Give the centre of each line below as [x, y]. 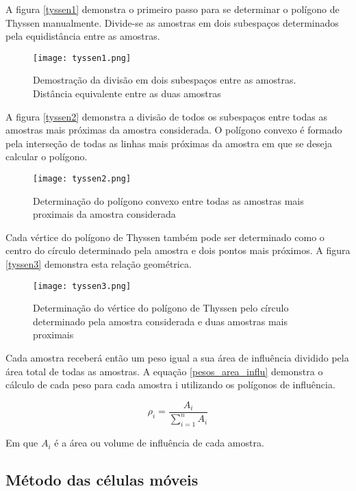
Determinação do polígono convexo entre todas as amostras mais [168, 200]
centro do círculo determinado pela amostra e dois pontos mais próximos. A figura [178, 250]
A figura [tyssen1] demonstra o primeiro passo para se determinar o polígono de [173, 9]
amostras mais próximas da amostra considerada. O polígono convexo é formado [174, 130]
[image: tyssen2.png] [82, 179]
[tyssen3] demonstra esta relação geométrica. [99, 264]
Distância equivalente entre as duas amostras [127, 93]
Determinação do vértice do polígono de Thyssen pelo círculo [161, 308]
